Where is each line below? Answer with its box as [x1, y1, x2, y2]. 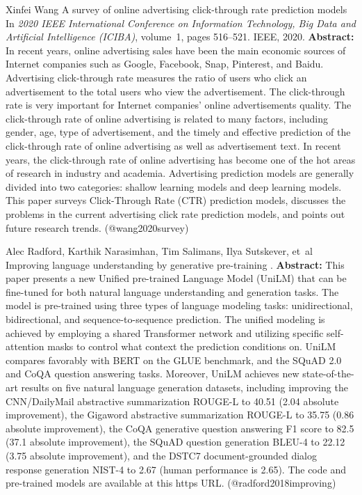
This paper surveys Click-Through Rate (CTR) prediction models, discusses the [6, 193, 346, 207]
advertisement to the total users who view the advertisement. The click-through [6, 84, 345, 98]
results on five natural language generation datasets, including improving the [21, 380, 348, 395]
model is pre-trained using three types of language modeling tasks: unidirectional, [6, 298, 353, 313]
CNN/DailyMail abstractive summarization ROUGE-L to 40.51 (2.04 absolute [6, 393, 339, 408]
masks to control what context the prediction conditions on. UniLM [47, 339, 336, 354]
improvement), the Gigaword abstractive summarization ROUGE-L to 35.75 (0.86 [6, 407, 354, 422]
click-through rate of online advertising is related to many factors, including [6, 111, 329, 125]
